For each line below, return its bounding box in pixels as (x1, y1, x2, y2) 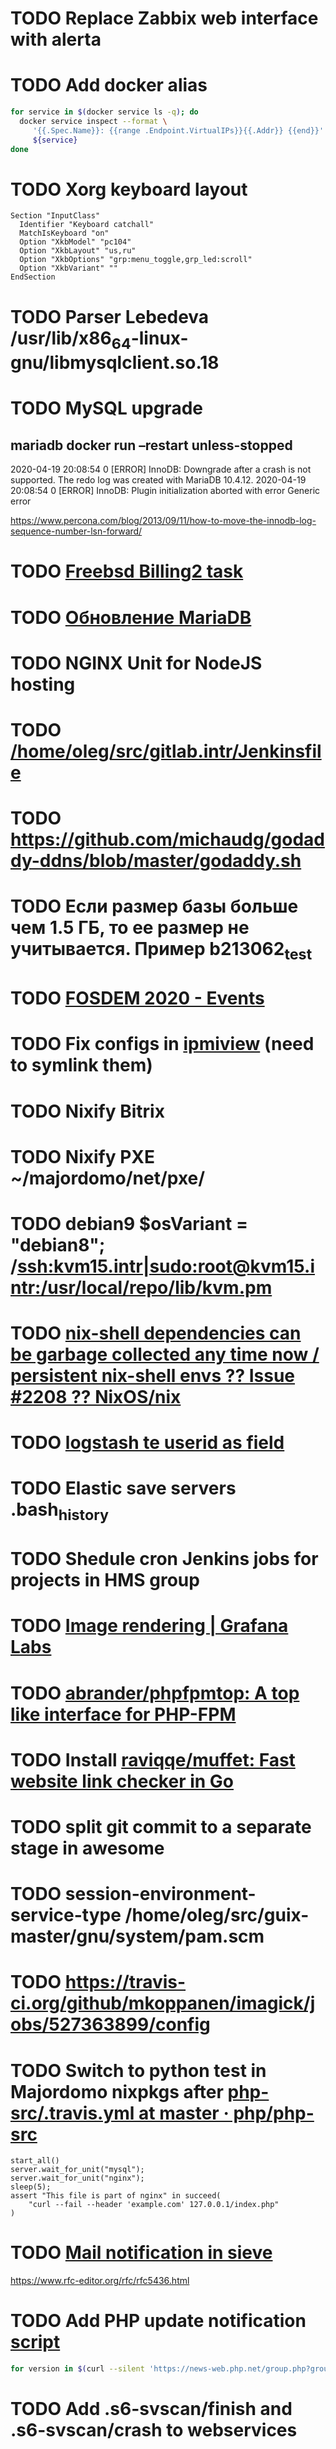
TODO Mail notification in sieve (10, 2242, 273, 2264)
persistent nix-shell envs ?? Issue (10, 1365, 296, 1387)
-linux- (130, 327, 189, 349)
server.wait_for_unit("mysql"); (10, 2165, 145, 2175)
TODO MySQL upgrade (10, 397, 203, 420)
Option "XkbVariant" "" (19, 263, 118, 274)
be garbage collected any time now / (10, 1343, 320, 1366)
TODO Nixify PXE (10, 1145, 156, 1168)
